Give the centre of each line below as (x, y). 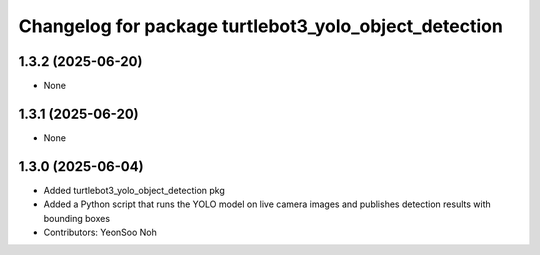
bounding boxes (76, 218)
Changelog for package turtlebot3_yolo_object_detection (261, 26)
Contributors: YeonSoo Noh (100, 232)
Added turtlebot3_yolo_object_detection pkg (134, 190)
